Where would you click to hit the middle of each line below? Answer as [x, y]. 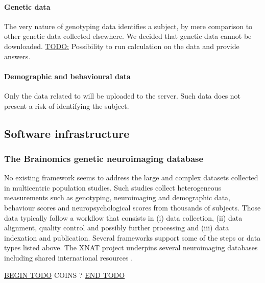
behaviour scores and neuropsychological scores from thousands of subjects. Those [132, 207]
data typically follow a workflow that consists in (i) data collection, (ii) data [123, 217]
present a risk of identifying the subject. [67, 105]
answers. [17, 56]
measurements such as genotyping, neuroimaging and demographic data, [117, 197]
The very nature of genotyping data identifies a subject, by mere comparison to [128, 26]
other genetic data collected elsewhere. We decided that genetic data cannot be [128, 36]
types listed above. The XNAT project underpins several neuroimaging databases [131, 247]
